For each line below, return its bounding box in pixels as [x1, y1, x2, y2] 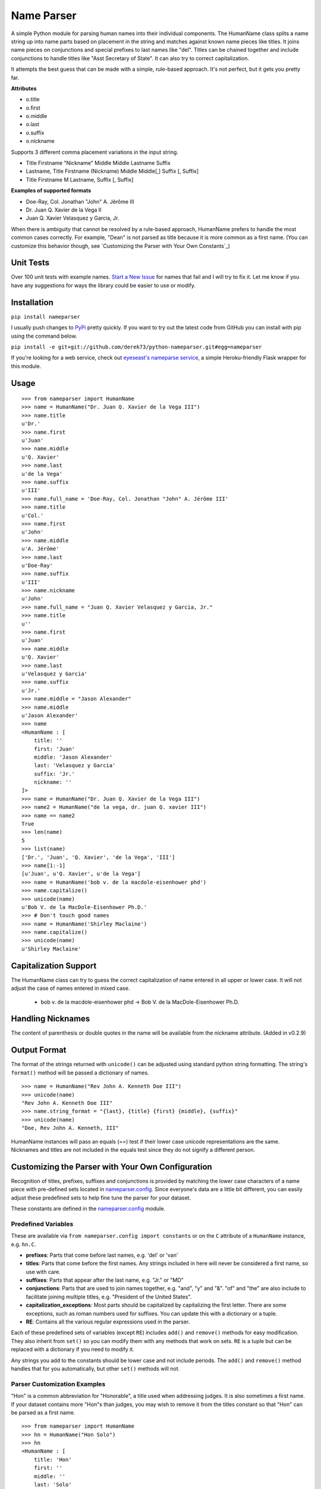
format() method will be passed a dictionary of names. [11, 1069, 149, 1076]
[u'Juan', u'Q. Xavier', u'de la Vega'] [21, 870, 141, 877]
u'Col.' [21, 512, 44, 519]
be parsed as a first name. [11, 1409, 75, 1416]
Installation [11, 297, 53, 307]
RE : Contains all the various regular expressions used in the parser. [26, 1318, 190, 1325]
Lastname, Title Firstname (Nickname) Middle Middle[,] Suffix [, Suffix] [26, 167, 199, 175]
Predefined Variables [11, 1220, 74, 1228]
